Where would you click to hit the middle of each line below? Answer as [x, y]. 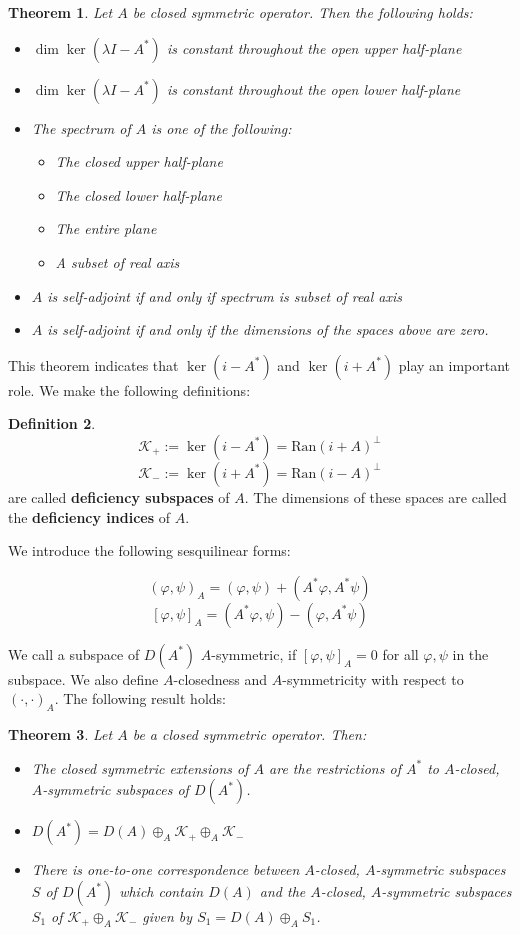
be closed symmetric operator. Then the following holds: [302, 12]
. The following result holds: [140, 698]
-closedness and [220, 678]
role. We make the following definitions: [129, 389]
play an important [454, 364]
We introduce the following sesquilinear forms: [149, 550]
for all [400, 653]
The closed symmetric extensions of [140, 767]
